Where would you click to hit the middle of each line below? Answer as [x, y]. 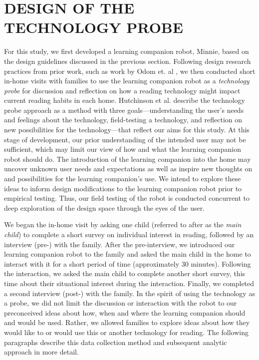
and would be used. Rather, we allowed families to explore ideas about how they [127, 322]
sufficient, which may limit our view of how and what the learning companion [123, 149]
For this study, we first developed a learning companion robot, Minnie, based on [127, 51]
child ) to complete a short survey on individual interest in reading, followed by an [129, 234]
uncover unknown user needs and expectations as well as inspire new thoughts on [128, 169]
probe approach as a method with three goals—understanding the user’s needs [124, 110]
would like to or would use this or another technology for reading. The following [126, 332]
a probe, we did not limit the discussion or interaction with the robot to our [121, 303]
